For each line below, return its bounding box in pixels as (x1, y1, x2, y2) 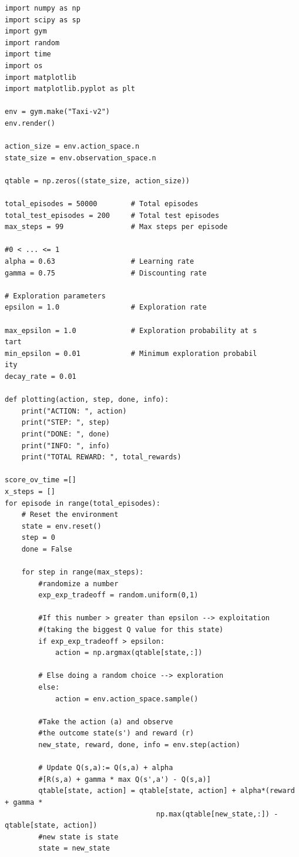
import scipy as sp (5, 15, 80, 24)
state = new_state (38, 844, 110, 853)
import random (5, 38, 60, 47)
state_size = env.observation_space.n (5, 153, 156, 162)
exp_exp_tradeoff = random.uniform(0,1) (38, 591, 199, 600)
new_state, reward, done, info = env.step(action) (38, 741, 240, 749)
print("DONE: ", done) (21, 429, 110, 438)
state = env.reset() (21, 522, 102, 530)
